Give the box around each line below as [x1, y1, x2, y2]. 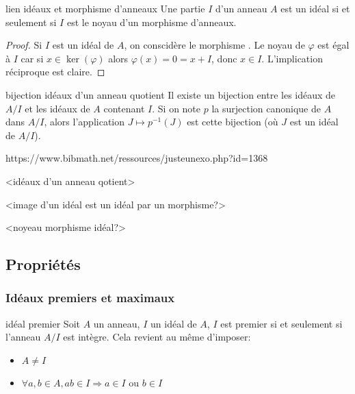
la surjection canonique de [211, 101, 321, 115]
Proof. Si [5, 38, 42, 52]
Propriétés [5, 254, 81, 275]
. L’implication [261, 51, 323, 65]
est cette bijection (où [187, 114, 278, 129]
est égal [317, 38, 350, 52]
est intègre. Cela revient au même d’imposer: [63, 330, 251, 344]
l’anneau [5, 330, 41, 344]
